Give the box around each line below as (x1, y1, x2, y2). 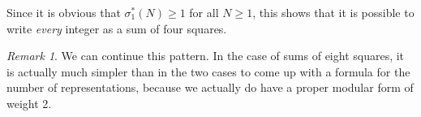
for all (189, 4, 219, 20)
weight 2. (6, 94, 52, 111)
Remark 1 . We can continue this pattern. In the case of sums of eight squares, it (6, 47, 405, 64)
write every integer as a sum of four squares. (6, 19, 227, 37)
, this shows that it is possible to (252, 4, 415, 20)
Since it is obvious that (6, 4, 121, 20)
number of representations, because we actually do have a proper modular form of (6, 79, 414, 96)
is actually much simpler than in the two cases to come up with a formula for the (6, 63, 410, 80)
